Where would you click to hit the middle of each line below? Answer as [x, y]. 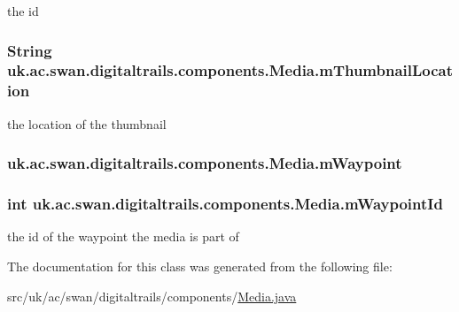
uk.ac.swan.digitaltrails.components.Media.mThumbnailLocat [230, 70]
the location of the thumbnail [87, 123]
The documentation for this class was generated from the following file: [200, 266]
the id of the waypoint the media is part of [123, 236]
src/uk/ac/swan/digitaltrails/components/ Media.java [152, 296]
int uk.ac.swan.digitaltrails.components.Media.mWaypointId [225, 204]
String [30, 50]
